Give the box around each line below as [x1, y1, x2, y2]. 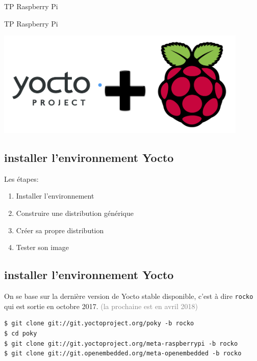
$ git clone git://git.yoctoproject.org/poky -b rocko [4, 320, 194, 327]
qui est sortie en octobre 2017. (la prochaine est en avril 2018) [4, 300, 198, 311]
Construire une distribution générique [16, 208, 134, 218]
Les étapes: [4, 173, 39, 184]
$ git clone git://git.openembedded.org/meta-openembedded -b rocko [4, 350, 242, 357]
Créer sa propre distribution [16, 225, 104, 235]
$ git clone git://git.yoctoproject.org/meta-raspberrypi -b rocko [4, 340, 238, 347]
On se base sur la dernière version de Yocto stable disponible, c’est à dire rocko [4, 291, 253, 301]
